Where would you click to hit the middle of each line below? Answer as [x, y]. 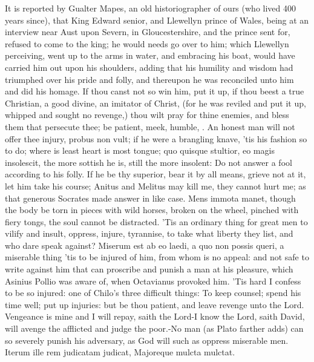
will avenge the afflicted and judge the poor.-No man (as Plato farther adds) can [154, 328]
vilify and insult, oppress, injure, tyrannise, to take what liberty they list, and [149, 233]
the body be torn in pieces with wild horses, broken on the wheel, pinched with [152, 210]
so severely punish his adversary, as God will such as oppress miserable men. [147, 340]
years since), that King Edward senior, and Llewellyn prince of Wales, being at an [157, 20]
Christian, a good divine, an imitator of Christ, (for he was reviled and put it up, [155, 103]
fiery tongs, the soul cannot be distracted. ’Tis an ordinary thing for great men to [156, 221]
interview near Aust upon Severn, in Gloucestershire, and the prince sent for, [148, 32]
